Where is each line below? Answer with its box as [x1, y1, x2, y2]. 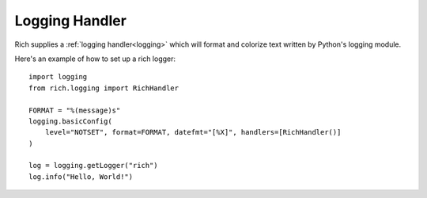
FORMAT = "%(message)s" [28, 105, 121, 115]
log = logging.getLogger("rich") [28, 161, 158, 170]
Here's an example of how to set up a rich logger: [14, 54, 176, 63]
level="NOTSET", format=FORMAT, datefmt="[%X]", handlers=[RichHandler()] [44, 128, 342, 137]
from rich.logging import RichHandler [28, 83, 179, 93]
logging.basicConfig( [28, 116, 112, 126]
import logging [28, 72, 88, 82]
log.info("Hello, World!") [28, 172, 134, 181]
